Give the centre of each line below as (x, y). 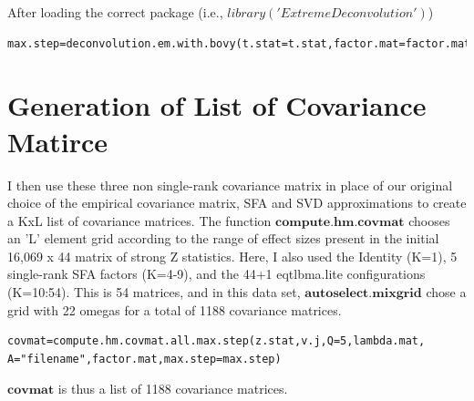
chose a (446, 292)
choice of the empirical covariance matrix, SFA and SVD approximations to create (237, 203)
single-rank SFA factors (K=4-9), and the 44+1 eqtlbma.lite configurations (216, 274)
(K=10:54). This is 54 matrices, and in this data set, (154, 292)
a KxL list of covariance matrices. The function (139, 220)
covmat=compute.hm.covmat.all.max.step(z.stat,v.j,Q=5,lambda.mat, (216, 341)
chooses (429, 220)
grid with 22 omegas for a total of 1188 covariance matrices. (175, 309)
